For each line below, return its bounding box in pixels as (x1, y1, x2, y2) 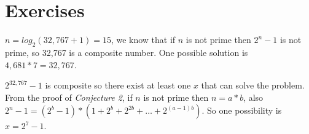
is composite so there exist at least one (45, 79, 191, 92)
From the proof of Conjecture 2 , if (5, 90, 133, 103)
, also (243, 90, 264, 103)
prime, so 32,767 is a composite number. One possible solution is (5, 45, 248, 58)
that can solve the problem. (201, 79, 305, 92)
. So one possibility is (201, 104, 282, 117)
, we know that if (111, 33, 176, 46)
